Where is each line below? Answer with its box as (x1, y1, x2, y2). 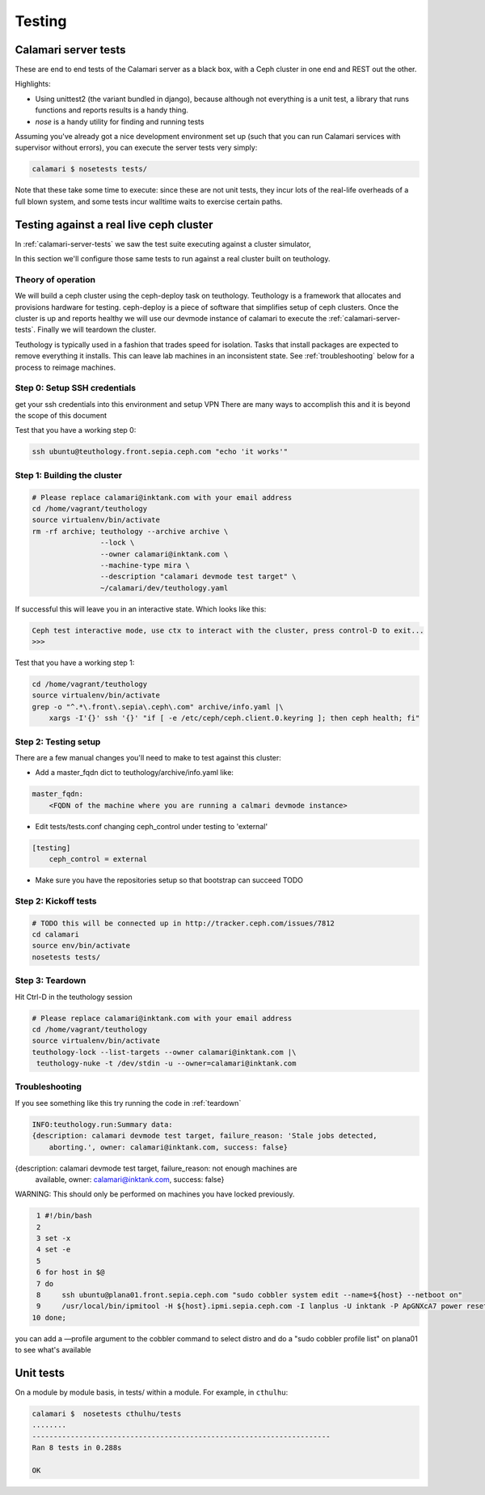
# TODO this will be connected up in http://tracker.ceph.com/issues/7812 (32, 918, 335, 928)
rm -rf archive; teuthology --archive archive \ (32, 527, 229, 536)
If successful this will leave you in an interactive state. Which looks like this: (15, 604, 267, 614)
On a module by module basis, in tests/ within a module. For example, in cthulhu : (15, 1387, 289, 1397)
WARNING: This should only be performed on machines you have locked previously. (15, 1189, 295, 1199)
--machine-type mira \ (99, 561, 190, 570)
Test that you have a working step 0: (15, 426, 137, 435)
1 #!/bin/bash (36, 1211, 92, 1221)
